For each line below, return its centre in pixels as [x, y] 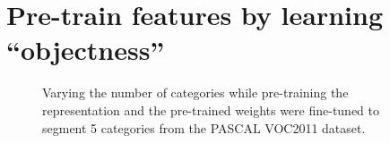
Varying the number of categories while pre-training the [195, 93]
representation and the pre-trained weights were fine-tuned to [211, 109]
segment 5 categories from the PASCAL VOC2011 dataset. [204, 127]
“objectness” [86, 50]
